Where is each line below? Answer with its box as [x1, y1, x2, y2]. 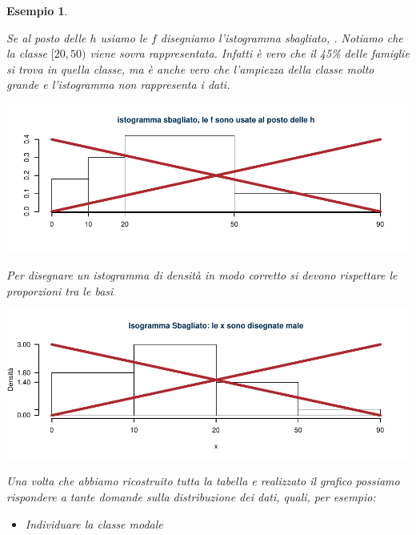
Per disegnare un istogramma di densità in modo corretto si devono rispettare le [6, 267, 398, 284]
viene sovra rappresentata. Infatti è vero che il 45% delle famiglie [90, 45, 410, 62]
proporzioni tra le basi [6, 282, 114, 299]
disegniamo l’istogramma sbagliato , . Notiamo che [160, 29, 403, 46]
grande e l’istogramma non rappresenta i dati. [6, 76, 230, 93]
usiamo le [100, 29, 147, 46]
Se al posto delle [6, 29, 86, 46]
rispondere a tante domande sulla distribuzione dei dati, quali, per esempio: [6, 489, 376, 505]
